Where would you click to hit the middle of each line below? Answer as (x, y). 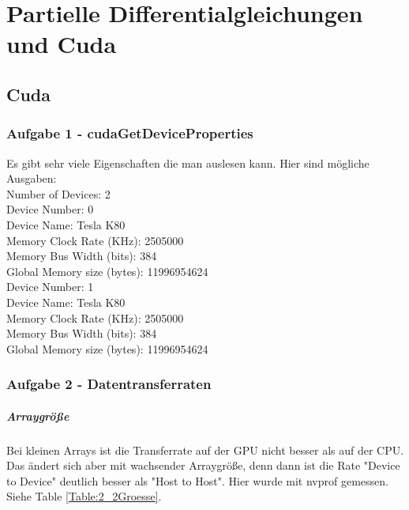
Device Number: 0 (50, 209)
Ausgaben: (32, 178)
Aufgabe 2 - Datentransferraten (109, 384)
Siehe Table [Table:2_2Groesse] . (84, 496)
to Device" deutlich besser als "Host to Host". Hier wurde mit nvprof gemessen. (197, 480)
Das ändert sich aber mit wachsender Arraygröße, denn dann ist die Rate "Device (203, 465)
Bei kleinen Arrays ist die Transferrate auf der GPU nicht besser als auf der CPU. (205, 450)
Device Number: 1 (50, 287)
